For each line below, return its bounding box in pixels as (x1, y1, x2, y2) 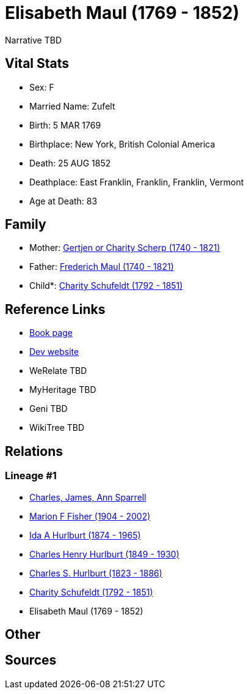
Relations (5, 443, 63, 459)
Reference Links (5, 301, 106, 317)
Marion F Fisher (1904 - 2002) (29, 510, 151, 521)
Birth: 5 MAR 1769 (29, 119, 101, 130)
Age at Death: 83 (29, 195, 98, 206)
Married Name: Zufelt (29, 100, 115, 111)
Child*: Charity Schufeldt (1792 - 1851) (29, 280, 183, 291)
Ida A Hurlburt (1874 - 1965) (29, 529, 141, 540)
